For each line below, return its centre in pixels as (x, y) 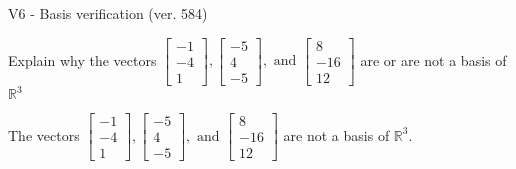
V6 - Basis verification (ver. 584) (108, 13)
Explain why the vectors (82, 59)
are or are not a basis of (433, 59)
